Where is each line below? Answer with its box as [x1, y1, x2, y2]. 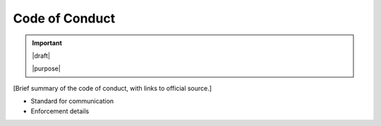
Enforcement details [30, 106, 90, 115]
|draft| [32, 51, 51, 60]
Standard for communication [30, 97, 114, 106]
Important [32, 39, 63, 47]
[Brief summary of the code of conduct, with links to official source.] [13, 84, 212, 92]
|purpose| [32, 64, 61, 73]
